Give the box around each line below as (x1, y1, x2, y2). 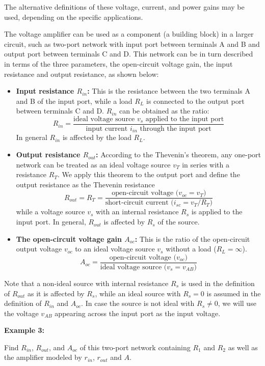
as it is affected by (27, 288, 85, 298)
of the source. (157, 216, 200, 227)
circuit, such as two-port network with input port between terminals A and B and (4, 38, 260, 49)
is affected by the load (62, 132, 131, 143)
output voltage (16, 243, 62, 254)
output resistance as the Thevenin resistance (16, 179, 155, 189)
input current (86, 125, 128, 132)
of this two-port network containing (79, 342, 191, 352)
